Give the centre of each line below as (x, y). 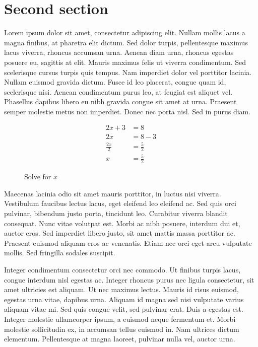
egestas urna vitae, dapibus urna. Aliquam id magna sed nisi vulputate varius (124, 299)
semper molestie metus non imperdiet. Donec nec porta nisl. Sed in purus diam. (127, 111)
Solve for (38, 177)
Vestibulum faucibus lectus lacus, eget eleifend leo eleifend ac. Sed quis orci (120, 203)
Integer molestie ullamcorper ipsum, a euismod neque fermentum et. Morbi (120, 319)
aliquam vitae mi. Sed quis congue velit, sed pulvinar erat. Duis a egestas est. (124, 309)
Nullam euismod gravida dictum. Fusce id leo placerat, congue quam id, (115, 82)
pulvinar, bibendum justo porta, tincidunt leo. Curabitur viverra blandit (116, 213)
